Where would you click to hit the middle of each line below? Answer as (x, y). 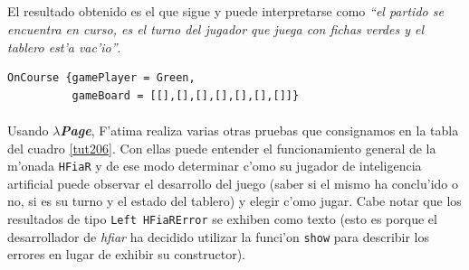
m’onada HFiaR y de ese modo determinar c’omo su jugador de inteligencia (215, 166)
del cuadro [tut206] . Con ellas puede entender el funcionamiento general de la (222, 148)
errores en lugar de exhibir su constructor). (127, 254)
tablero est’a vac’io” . (64, 47)
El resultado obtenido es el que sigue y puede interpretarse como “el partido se (225, 11)
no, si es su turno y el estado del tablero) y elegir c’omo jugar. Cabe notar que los (234, 201)
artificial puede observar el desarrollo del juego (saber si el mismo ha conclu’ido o (233, 183)
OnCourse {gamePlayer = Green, (101, 78)
